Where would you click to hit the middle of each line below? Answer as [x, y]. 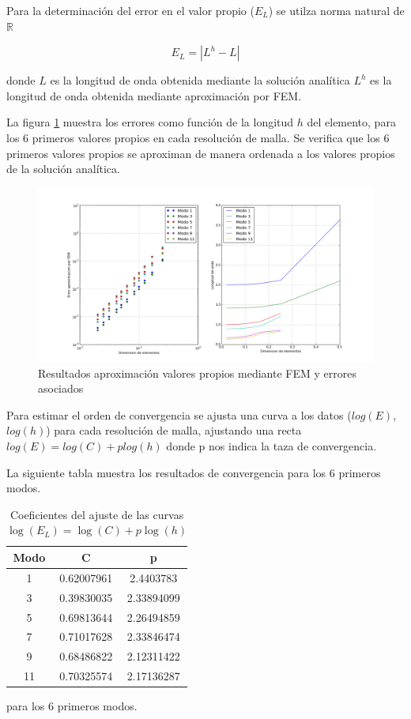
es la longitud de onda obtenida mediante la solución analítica [200, 80]
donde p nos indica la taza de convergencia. [271, 446]
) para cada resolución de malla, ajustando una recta [174, 430]
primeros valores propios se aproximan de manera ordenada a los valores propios [201, 153]
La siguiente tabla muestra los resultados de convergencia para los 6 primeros [194, 472]
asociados [61, 388]
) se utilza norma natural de [336, 10]
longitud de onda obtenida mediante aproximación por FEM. [154, 95]
